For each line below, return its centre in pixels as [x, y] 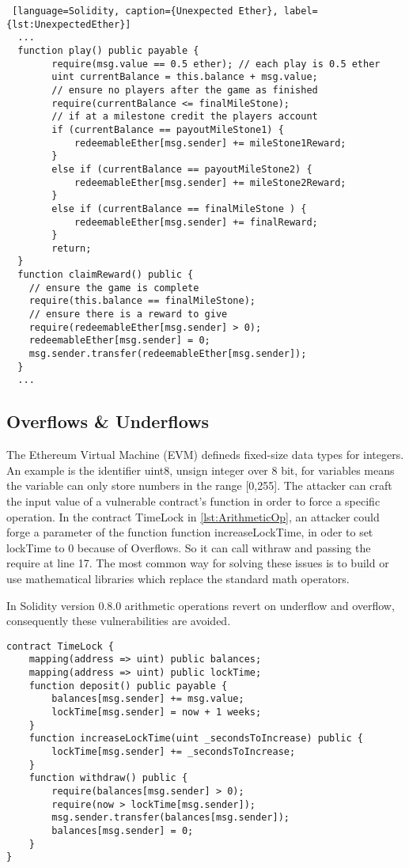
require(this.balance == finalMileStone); [142, 301]
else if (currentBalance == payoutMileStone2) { [182, 169]
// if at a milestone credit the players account [185, 117]
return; [72, 248]
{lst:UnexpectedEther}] [69, 24]
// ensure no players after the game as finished [185, 90]
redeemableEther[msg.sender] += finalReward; [196, 222]
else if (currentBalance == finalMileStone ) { [179, 208]
